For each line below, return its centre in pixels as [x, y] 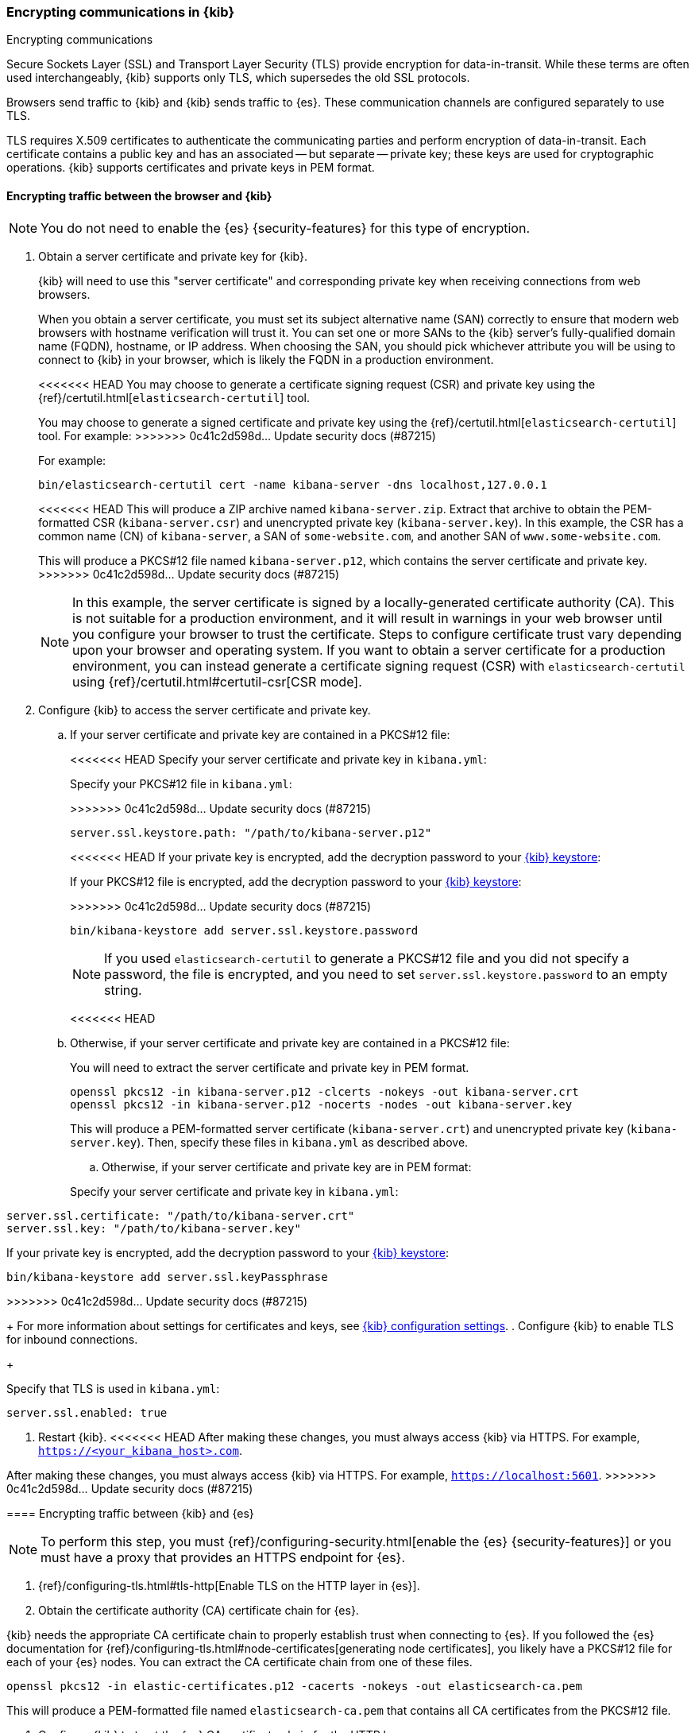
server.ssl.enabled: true [87, 1412]
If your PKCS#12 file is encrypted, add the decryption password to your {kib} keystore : [296, 881]
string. [123, 990]
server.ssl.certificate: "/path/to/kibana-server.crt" [181, 1215]
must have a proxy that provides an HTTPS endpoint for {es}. [223, 1557]
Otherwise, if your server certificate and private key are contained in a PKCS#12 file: [290, 1043]
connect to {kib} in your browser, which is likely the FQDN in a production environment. [266, 359]
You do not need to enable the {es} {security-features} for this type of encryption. [286, 228]
